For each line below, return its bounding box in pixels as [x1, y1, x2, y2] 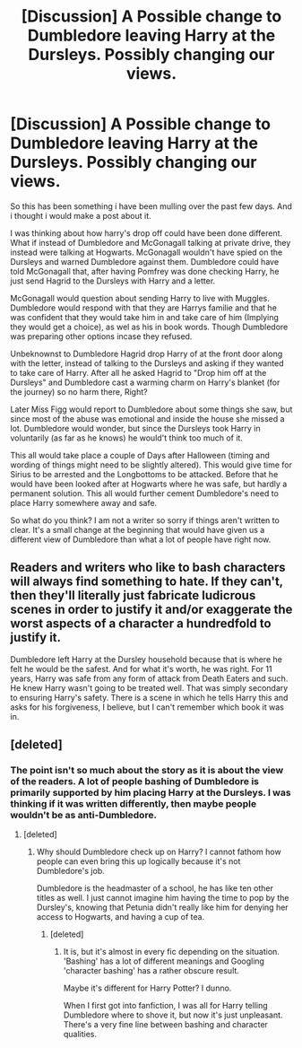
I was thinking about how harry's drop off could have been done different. [10, 227, 283, 239]
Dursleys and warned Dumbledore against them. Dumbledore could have [10, 256, 280, 266]
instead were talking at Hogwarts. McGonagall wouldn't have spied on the [10, 247, 283, 258]
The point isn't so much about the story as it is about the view [10, 764, 284, 777]
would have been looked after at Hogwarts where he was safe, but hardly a [10, 478, 288, 489]
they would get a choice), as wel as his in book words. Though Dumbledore [10, 321, 289, 332]
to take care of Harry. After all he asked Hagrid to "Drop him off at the [10, 367, 267, 378]
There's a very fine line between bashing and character [63, 1019, 268, 1030]
